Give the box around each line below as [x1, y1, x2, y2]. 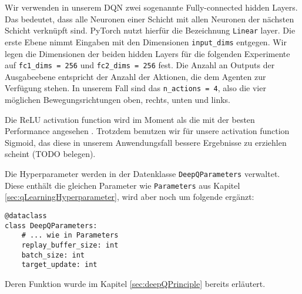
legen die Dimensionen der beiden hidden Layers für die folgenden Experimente [5, 47, 290, 59]
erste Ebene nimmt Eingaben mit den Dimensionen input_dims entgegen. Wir [5, 35, 287, 48]
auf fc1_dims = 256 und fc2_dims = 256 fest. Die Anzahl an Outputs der [5, 59, 275, 71]
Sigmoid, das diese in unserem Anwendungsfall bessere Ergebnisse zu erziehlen [5, 136, 287, 148]
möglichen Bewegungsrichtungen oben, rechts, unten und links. [5, 93, 230, 105]
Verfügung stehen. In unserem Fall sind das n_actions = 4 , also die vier [5, 82, 266, 94]
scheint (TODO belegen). [5, 148, 96, 160]
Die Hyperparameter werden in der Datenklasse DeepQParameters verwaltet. [5, 167, 280, 179]
